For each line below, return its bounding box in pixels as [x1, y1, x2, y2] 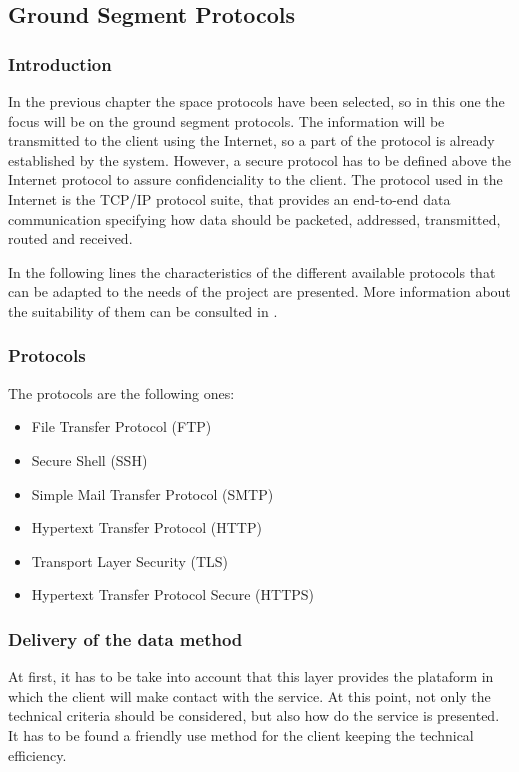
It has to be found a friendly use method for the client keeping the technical [8, 724, 474, 745]
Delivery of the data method [8, 626, 243, 651]
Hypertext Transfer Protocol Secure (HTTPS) [31, 584, 315, 605]
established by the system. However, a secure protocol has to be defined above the [8, 149, 511, 170]
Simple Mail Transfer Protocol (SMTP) [31, 483, 274, 504]
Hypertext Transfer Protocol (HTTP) [31, 517, 262, 538]
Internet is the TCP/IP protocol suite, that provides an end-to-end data [8, 188, 451, 209]
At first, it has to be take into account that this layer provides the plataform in [8, 666, 494, 687]
